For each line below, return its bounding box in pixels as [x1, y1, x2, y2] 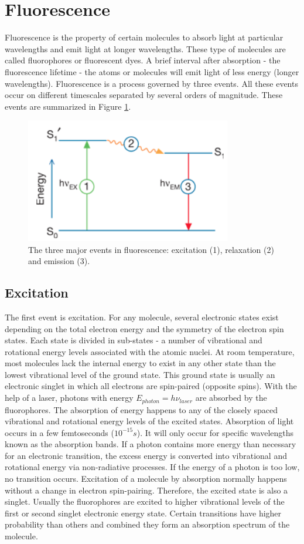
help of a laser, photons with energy [5, 391, 134, 404]
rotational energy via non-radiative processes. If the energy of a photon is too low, [5, 461, 300, 473]
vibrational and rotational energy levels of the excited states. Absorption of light [5, 415, 294, 427]
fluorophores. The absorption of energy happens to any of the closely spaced [5, 403, 278, 415]
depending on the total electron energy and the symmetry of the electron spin [5, 322, 284, 334]
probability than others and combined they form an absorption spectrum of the [5, 518, 290, 531]
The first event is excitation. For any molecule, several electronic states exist [5, 310, 279, 323]
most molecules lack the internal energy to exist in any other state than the [5, 357, 276, 369]
